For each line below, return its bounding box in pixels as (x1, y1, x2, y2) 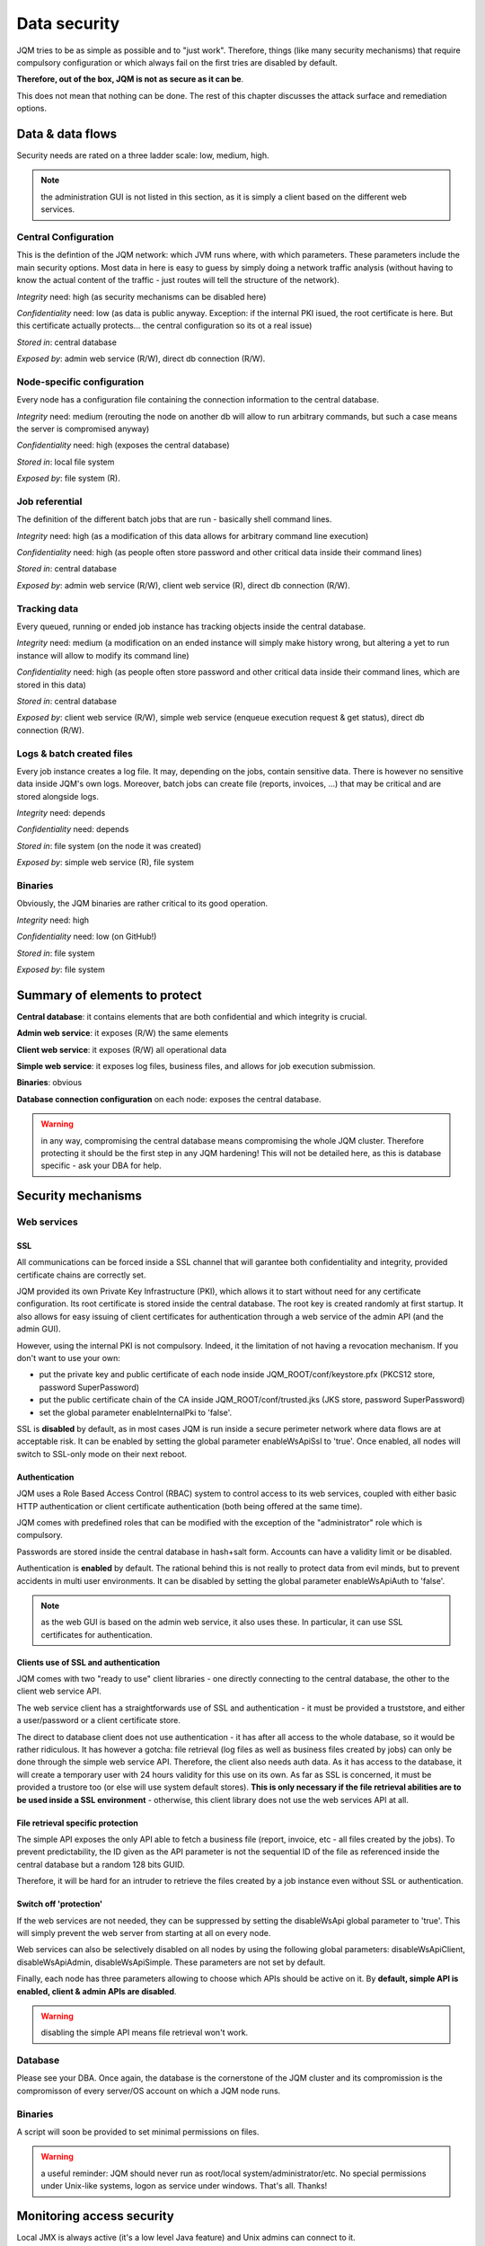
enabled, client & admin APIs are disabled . (16, 1985, 177, 1996)
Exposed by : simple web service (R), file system (16, 857, 195, 868)
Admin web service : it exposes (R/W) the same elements (16, 1028, 229, 1039)
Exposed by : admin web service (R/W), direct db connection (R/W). (16, 353, 266, 364)
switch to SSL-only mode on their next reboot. (16, 1448, 188, 1459)
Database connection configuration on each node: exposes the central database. (16, 1093, 322, 1104)
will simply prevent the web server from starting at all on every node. (16, 1927, 271, 1938)
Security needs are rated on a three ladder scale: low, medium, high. (16, 150, 269, 161)
